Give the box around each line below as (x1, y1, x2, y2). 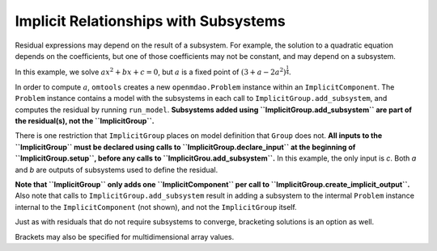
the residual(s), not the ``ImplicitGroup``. (15, 116, 155, 125)
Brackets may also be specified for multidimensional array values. (15, 232, 235, 241)
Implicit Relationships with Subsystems (15, 12, 286, 30)
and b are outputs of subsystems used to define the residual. (15, 165, 218, 174)
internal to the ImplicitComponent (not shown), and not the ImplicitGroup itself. (15, 202, 297, 211)
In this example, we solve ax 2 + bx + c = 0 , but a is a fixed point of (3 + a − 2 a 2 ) (15, 66, 286, 77)
